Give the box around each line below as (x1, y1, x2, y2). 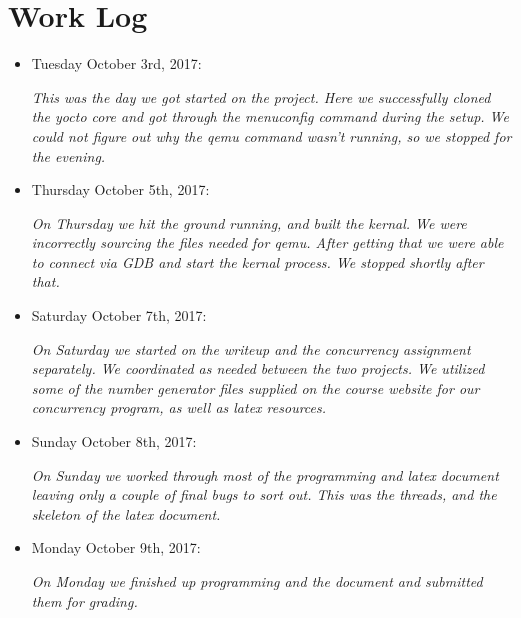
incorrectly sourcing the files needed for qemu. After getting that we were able (31, 232, 504, 253)
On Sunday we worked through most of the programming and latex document (31, 464, 499, 485)
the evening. (31, 145, 106, 166)
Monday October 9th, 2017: (31, 537, 201, 558)
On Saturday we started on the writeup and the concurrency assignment (31, 338, 471, 359)
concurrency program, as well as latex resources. (31, 397, 327, 418)
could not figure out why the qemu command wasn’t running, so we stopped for (31, 125, 512, 146)
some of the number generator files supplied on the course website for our (31, 377, 480, 398)
